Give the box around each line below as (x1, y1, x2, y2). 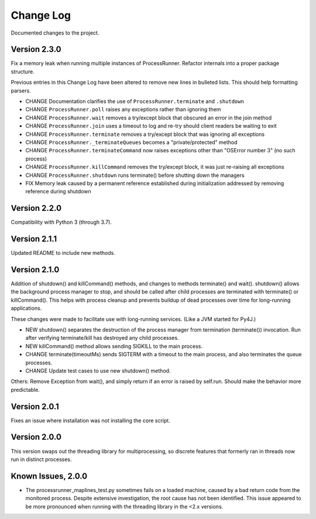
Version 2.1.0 (11, 264, 60, 275)
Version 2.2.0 (11, 203, 61, 213)
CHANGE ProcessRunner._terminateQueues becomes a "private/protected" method (25, 138, 238, 146)
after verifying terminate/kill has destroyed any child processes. (25, 334, 179, 342)
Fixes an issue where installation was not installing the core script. (11, 416, 171, 424)
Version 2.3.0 (11, 45, 61, 54)
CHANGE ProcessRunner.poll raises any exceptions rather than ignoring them (25, 106, 222, 113)
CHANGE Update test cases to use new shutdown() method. (25, 367, 171, 374)
